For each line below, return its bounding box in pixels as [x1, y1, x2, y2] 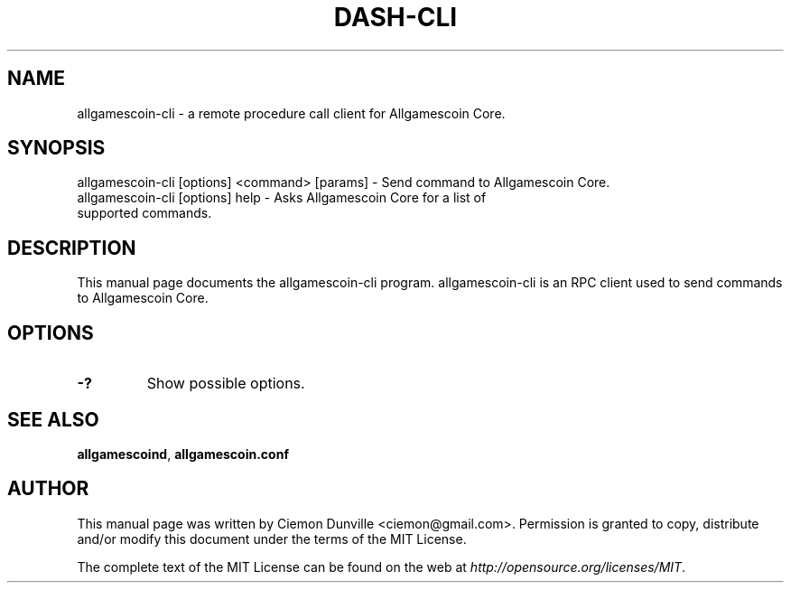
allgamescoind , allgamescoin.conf [77, 445, 289, 462]
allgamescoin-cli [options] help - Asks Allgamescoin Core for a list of [77, 190, 487, 206]
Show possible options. [146, 374, 305, 393]
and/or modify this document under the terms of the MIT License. [77, 530, 467, 547]
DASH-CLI [333, 2, 458, 33]
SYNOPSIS [7, 136, 106, 160]
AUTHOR [7, 477, 89, 501]
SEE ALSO [7, 407, 99, 431]
